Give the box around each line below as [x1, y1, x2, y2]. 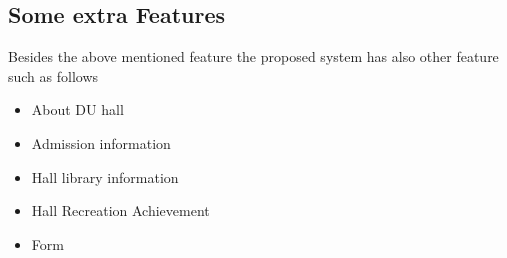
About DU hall [31, 99, 124, 120]
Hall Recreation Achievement [31, 200, 210, 221]
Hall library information [31, 166, 179, 187]
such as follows [8, 65, 99, 86]
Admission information [31, 132, 171, 153]
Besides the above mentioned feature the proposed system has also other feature [8, 46, 499, 67]
